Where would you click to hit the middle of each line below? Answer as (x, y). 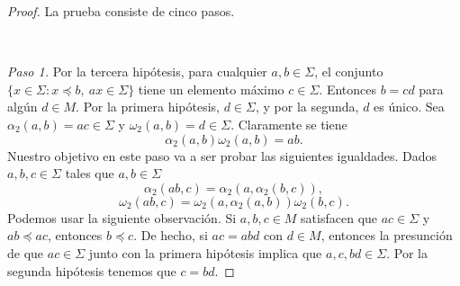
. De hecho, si (171, 235)
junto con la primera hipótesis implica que (205, 252)
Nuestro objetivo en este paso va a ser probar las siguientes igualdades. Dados (222, 155)
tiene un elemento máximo (211, 89)
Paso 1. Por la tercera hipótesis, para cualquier (137, 71)
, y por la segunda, (307, 107)
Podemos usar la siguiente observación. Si (122, 217)
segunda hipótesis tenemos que (92, 270)
